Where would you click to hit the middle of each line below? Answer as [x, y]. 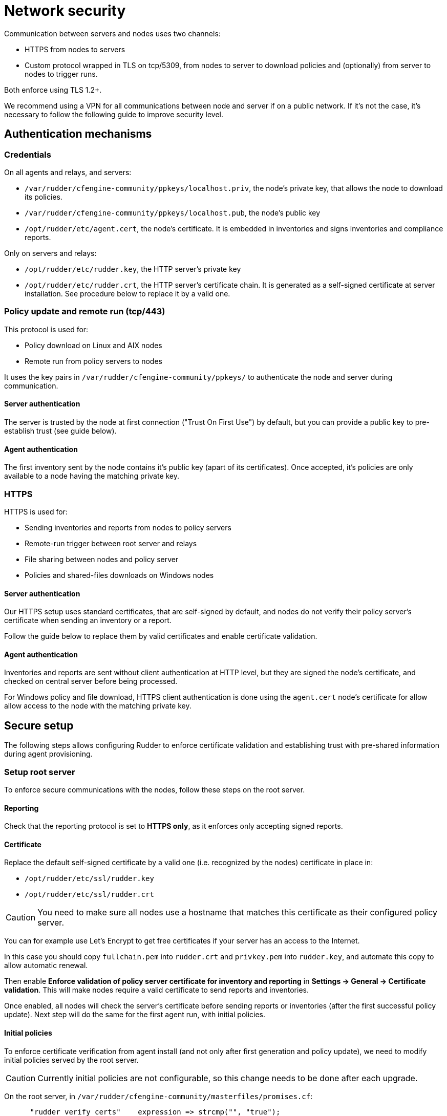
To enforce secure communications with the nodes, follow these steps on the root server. [155, 789]
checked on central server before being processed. [91, 681]
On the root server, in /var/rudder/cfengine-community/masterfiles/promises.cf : [158, 1096]
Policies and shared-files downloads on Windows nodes [119, 575]
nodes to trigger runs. [61, 74]
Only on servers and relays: [50, 253]
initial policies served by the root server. [71, 1060]
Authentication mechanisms [78, 134]
